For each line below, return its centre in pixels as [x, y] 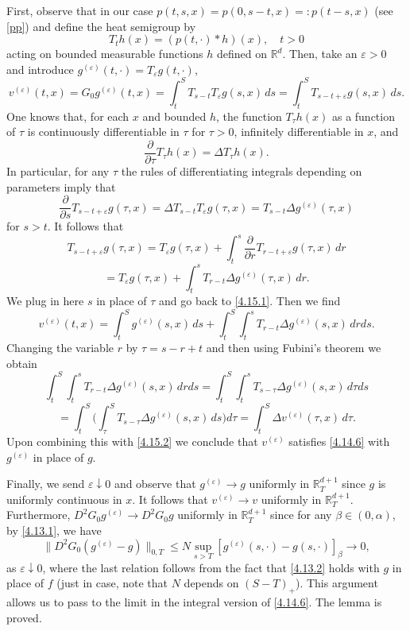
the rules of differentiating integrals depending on [242, 170]
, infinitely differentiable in [299, 132]
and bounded [174, 116]
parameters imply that [61, 186]
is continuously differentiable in [103, 132]
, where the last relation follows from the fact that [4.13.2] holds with [211, 567]
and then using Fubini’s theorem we [294, 348]
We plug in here [45, 301]
